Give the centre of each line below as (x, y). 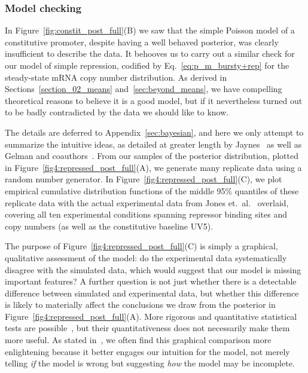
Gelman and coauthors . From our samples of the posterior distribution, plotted (152, 156)
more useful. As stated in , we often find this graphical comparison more (138, 340)
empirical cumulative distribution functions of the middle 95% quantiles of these (152, 190)
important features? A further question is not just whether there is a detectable (151, 281)
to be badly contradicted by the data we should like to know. (117, 112)
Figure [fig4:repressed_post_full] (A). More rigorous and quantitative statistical (151, 316)
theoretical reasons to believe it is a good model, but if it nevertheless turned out (154, 100)
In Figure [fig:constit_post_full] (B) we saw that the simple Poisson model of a (150, 30)
